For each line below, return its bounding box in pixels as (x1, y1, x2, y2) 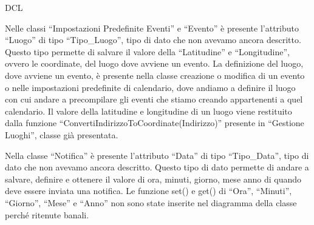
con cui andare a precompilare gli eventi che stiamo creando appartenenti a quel (5, 93, 303, 106)
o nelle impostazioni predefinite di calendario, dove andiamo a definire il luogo (5, 81, 296, 93)
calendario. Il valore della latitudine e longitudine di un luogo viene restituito (5, 104, 292, 117)
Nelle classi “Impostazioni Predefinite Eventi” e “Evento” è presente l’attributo (5, 21, 299, 34)
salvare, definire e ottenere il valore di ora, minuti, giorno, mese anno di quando (5, 172, 302, 185)
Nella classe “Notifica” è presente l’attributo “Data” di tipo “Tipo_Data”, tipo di (5, 149, 309, 161)
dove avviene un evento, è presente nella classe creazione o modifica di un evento (5, 69, 305, 81)
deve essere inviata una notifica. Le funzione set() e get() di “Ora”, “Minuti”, (5, 184, 292, 197)
